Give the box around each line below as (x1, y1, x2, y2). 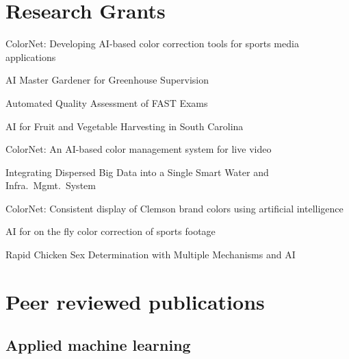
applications (5, 49, 56, 64)
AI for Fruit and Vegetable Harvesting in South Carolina (5, 119, 244, 133)
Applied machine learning (5, 334, 191, 356)
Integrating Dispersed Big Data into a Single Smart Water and (5, 164, 269, 179)
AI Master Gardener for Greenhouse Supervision (5, 73, 209, 87)
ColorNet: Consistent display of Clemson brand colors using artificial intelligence (5, 201, 344, 215)
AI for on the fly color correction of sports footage (5, 224, 216, 238)
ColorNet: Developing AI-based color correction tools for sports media (5, 36, 299, 51)
